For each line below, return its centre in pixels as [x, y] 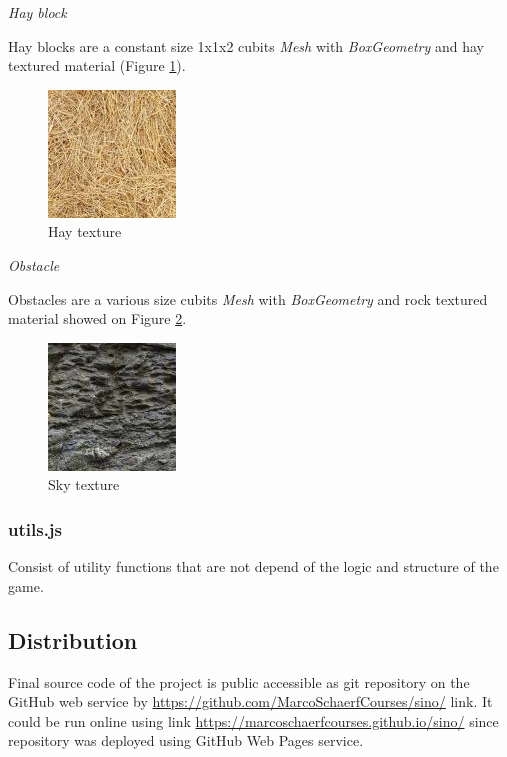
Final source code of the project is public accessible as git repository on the [239, 681]
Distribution [73, 639]
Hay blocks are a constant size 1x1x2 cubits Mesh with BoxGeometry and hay [246, 45]
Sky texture [84, 484]
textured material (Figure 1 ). [97, 65]
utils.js [35, 528]
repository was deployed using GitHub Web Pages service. [186, 740]
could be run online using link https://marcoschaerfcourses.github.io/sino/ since [253, 720]
